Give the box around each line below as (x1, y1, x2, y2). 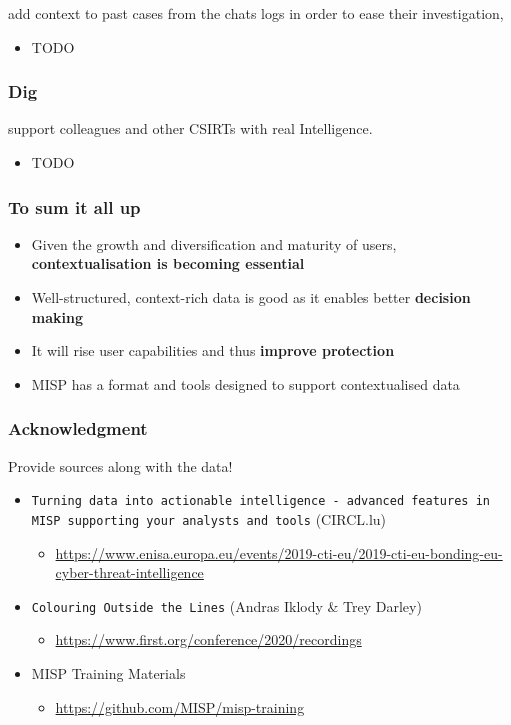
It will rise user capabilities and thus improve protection (31, 340, 395, 361)
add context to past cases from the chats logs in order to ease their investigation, (8, 3, 504, 23)
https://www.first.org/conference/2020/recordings (55, 629, 362, 650)
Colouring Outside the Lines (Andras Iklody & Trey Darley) (31, 595, 422, 616)
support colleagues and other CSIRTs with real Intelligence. (8, 118, 373, 139)
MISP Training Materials (31, 662, 186, 683)
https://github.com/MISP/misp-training (55, 696, 305, 717)
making (31, 306, 83, 327)
